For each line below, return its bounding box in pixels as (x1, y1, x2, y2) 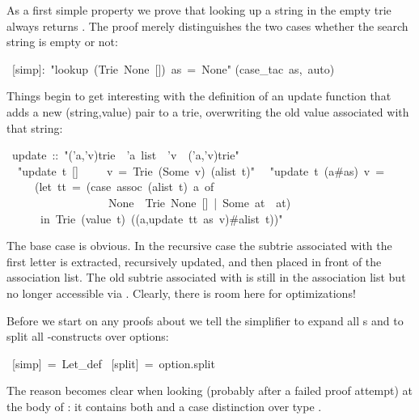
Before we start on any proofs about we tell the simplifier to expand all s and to (6, 312, 404, 329)
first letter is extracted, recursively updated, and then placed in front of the (6, 252, 382, 269)
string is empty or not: (6, 33, 118, 50)
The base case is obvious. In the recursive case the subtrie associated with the (6, 237, 392, 254)
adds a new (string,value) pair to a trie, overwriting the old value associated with (6, 103, 409, 120)
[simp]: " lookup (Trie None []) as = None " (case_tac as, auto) (11, 60, 335, 77)
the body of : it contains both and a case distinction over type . (6, 397, 322, 414)
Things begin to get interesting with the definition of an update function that (6, 87, 391, 104)
